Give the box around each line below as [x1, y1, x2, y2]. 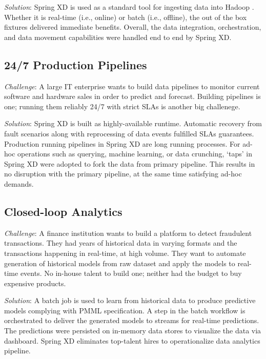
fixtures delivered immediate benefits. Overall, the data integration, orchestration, [4, 22, 261, 32]
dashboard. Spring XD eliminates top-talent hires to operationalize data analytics [4, 335, 260, 346]
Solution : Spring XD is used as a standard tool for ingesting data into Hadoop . [4, 2, 254, 12]
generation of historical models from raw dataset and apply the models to [4, 257, 235, 268]
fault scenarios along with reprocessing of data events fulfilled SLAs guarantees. [4, 128, 254, 138]
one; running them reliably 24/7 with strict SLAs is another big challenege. [4, 101, 240, 111]
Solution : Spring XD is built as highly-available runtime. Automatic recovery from [4, 118, 262, 129]
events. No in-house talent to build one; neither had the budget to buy [20, 268, 242, 278]
